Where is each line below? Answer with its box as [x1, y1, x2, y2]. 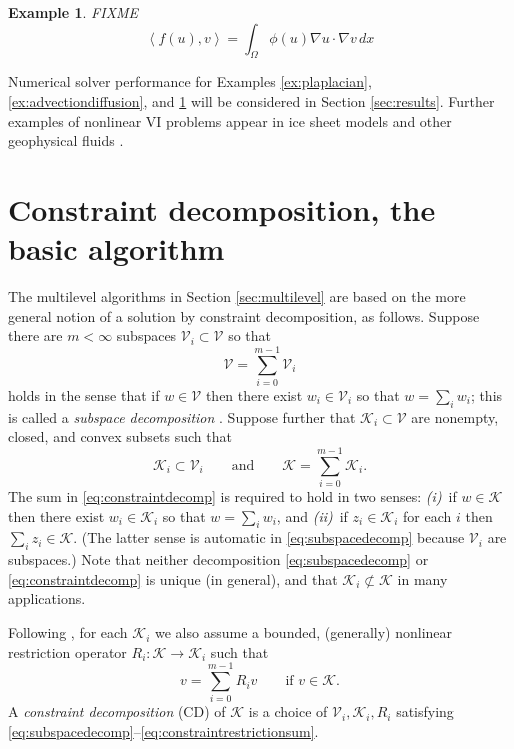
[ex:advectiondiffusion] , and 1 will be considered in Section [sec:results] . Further [8, 90, 495, 111]
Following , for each [8, 622, 128, 643]
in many [397, 568, 448, 589]
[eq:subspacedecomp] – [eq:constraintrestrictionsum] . [8, 720, 319, 741]
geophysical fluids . [8, 130, 124, 151]
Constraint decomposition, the [8, 188, 436, 229]
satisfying [396, 701, 454, 722]
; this [470, 384, 503, 405]
